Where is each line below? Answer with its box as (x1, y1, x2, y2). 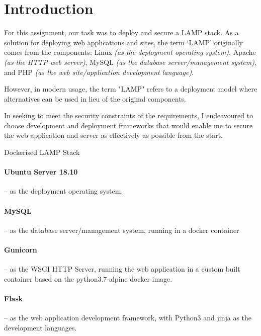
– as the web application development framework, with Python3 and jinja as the (4, 312, 251, 323)
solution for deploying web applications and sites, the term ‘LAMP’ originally (4, 37, 243, 47)
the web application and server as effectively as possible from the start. (4, 130, 223, 140)
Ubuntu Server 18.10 (4, 166, 78, 177)
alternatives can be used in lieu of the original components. (4, 93, 186, 104)
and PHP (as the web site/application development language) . (4, 66, 194, 77)
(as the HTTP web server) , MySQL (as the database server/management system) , (4, 56, 256, 67)
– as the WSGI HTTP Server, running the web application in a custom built (4, 264, 240, 274)
